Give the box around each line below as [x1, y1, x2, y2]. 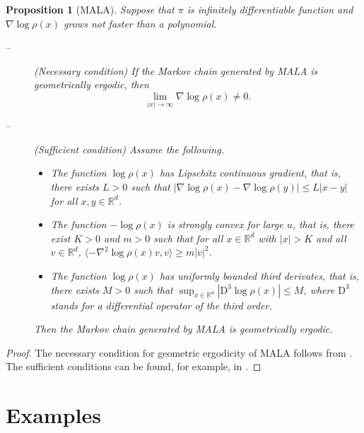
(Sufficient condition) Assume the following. [34, 141, 224, 156]
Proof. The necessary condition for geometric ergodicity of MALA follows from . [6, 345, 353, 360]
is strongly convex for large [167, 217, 283, 232]
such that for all [153, 230, 223, 245]
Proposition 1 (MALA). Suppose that [6, 2, 175, 16]
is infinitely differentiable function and [187, 2, 353, 16]
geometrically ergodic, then [34, 77, 149, 92]
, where [303, 282, 335, 297]
